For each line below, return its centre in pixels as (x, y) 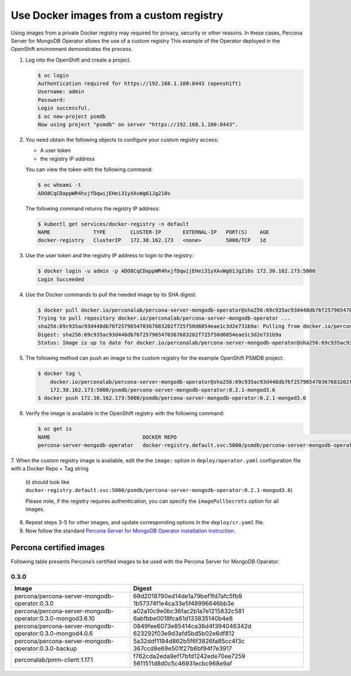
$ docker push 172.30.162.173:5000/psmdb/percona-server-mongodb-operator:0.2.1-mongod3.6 (172, 398)
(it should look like (47, 482)
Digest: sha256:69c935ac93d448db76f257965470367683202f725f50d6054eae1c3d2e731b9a (160, 334)
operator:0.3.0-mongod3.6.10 (55, 618)
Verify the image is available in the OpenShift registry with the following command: (125, 414)
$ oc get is (55, 429)
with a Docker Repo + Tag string (50, 469)
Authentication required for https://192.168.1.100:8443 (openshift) (140, 84)
